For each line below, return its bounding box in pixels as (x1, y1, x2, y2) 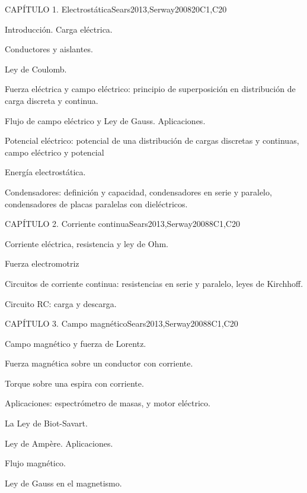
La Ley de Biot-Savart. (5, 417, 88, 429)
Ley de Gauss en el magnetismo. (5, 476, 122, 489)
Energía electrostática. (5, 166, 86, 178)
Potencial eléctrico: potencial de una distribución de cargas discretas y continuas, (5, 134, 299, 147)
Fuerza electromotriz (5, 257, 79, 270)
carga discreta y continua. (5, 94, 98, 106)
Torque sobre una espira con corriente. (5, 377, 144, 389)
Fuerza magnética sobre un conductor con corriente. (5, 357, 193, 369)
